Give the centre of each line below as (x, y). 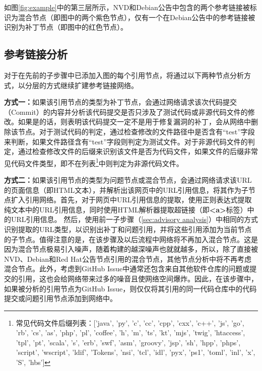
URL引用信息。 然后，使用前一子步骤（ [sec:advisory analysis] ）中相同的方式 (134, 219)
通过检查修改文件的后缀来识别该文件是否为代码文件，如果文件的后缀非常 (138, 151)
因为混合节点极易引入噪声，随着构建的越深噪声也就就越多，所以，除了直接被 (131, 249)
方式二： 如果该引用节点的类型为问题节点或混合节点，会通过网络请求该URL (128, 179)
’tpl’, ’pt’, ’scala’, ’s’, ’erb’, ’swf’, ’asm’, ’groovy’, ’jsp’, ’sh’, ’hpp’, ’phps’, (128, 342)
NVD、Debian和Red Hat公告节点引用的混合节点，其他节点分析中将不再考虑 (128, 258)
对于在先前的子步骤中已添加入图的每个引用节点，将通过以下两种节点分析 (124, 75)
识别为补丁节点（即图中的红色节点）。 (66, 27)
